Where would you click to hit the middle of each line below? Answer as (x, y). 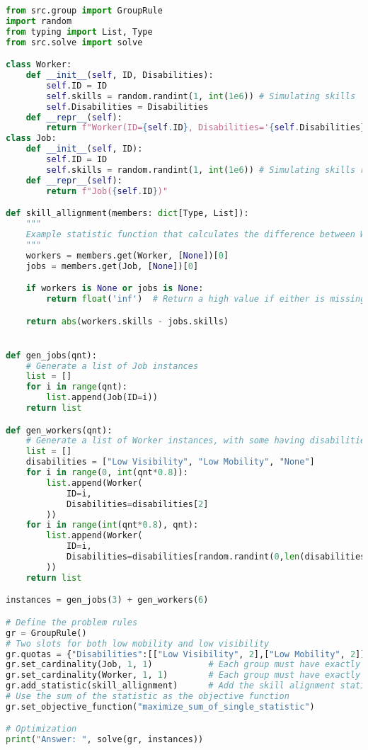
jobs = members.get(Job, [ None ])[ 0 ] (112, 266)
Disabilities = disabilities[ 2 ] (137, 504)
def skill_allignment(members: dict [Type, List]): (127, 214)
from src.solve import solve (74, 42)
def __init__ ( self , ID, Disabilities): (120, 75)
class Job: (31, 138)
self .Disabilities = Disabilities (127, 107)
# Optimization (41, 729)
